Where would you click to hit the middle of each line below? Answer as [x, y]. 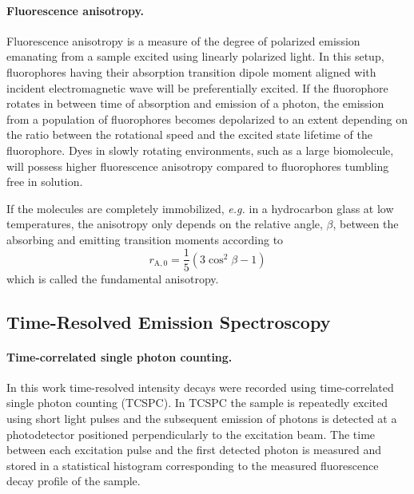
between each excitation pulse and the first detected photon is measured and [194, 450]
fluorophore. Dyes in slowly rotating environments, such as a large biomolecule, [200, 150]
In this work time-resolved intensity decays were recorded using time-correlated [200, 387]
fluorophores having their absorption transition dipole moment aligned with [191, 71]
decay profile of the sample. [74, 481]
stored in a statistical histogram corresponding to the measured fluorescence [193, 465]
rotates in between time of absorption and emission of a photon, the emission [195, 103]
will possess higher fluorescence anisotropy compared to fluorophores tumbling [198, 166]
